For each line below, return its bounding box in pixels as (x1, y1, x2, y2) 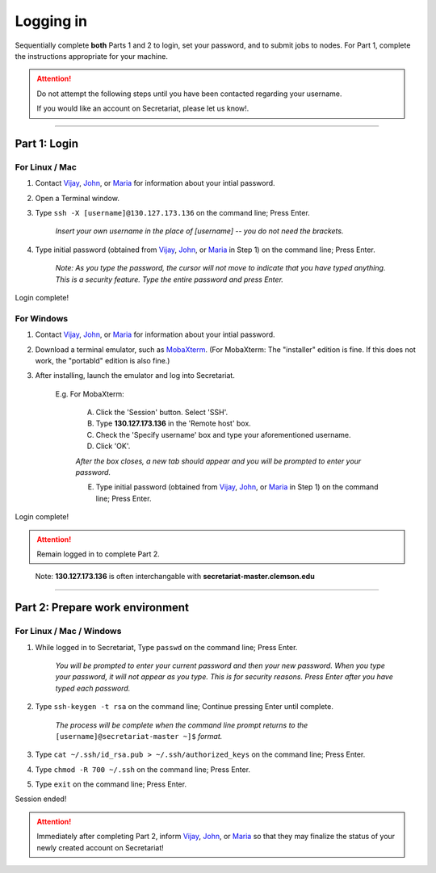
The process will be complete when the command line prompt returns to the (55, 720, 308, 730)
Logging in (15, 12, 88, 30)
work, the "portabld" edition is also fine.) (35, 355, 170, 365)
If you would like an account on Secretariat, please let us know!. (36, 103, 249, 113)
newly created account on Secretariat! (36, 842, 165, 852)
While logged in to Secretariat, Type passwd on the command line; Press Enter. (35, 642, 298, 652)
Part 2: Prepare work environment (15, 601, 190, 615)
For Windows (15, 313, 69, 324)
